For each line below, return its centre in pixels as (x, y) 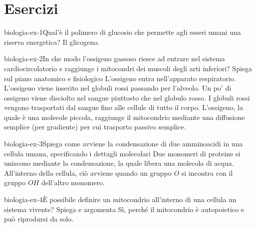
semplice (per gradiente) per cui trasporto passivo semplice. (95, 127)
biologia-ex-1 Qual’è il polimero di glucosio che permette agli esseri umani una (123, 32)
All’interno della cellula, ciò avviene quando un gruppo (88, 172)
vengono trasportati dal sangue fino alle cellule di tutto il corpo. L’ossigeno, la (124, 107)
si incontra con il (207, 172)
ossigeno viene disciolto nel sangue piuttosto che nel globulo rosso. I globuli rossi (127, 97)
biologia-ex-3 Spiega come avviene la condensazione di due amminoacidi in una (124, 144)
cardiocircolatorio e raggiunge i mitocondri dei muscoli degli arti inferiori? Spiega (128, 68)
